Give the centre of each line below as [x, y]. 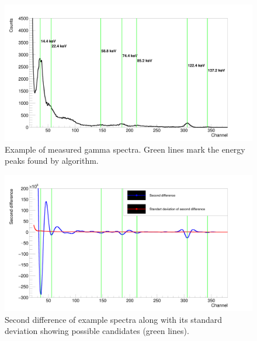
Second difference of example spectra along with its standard [114, 319]
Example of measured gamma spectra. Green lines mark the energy [125, 149]
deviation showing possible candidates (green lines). [97, 331]
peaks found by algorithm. [52, 161]
